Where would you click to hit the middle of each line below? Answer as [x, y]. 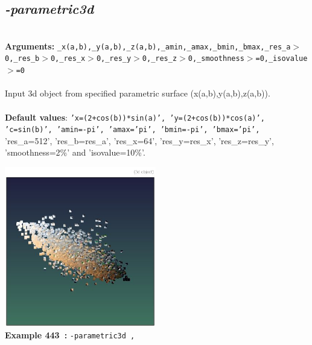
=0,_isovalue [282, 59]
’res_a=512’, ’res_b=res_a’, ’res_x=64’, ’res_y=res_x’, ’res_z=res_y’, [139, 140]
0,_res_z [160, 59]
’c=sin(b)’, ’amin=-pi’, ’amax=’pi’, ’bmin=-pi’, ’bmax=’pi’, [132, 130]
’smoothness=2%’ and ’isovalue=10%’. [75, 152]
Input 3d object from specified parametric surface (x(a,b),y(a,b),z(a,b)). [138, 93]
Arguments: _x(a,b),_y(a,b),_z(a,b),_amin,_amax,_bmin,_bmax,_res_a [148, 46]
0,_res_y [114, 59]
